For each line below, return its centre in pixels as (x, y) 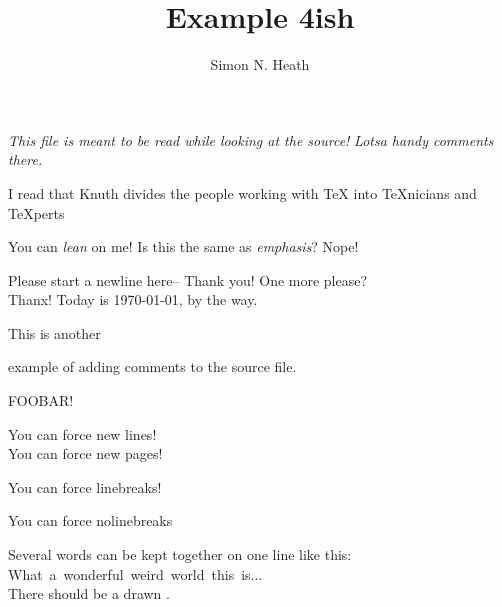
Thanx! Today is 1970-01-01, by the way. (133, 299)
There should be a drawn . (89, 593)
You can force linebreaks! (85, 486)
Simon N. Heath (260, 64)
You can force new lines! (82, 433)
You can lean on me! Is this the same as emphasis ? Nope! (183, 246)
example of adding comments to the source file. (152, 366)
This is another (54, 332)
